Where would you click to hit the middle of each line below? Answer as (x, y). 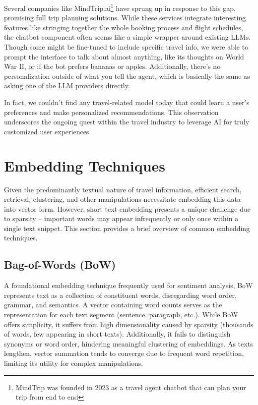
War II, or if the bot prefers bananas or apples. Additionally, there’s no (112, 66)
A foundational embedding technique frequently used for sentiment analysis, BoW (129, 285)
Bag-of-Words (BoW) (60, 264)
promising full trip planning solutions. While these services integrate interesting (125, 18)
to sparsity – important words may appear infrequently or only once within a (121, 218)
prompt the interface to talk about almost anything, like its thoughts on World (124, 56)
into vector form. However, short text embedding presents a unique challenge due (128, 208)
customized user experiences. (48, 131)
